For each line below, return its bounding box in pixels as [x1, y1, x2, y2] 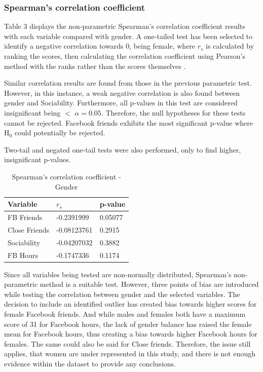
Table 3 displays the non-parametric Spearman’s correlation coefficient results [4, 21, 245, 31]
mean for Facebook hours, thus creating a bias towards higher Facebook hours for [4, 328, 258, 339]
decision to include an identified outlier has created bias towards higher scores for [4, 299, 257, 309]
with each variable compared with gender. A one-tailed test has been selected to [4, 30, 253, 41]
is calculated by [206, 41, 254, 51]
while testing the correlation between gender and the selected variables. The [4, 288, 240, 299]
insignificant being [4, 107, 61, 118]
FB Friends [8, 211, 43, 222]
